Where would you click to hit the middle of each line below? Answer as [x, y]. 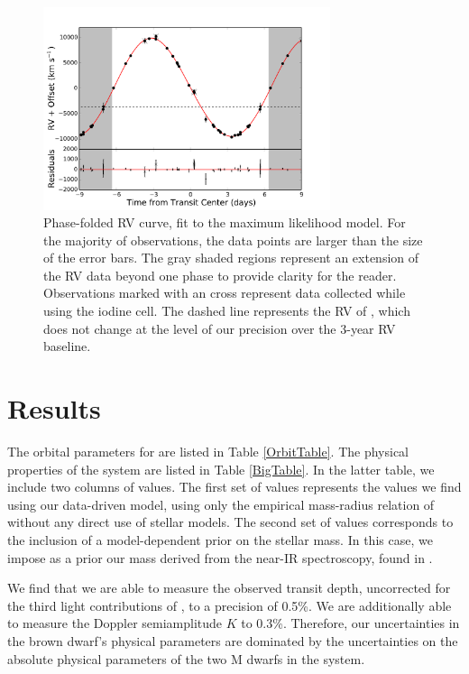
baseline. [67, 346]
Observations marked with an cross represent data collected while [225, 293]
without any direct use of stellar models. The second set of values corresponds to [230, 522]
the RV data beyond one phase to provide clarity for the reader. [220, 275]
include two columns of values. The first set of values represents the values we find [234, 487]
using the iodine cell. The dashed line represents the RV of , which [227, 311]
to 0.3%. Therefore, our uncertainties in [350, 623]
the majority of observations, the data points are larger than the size [233, 240]
